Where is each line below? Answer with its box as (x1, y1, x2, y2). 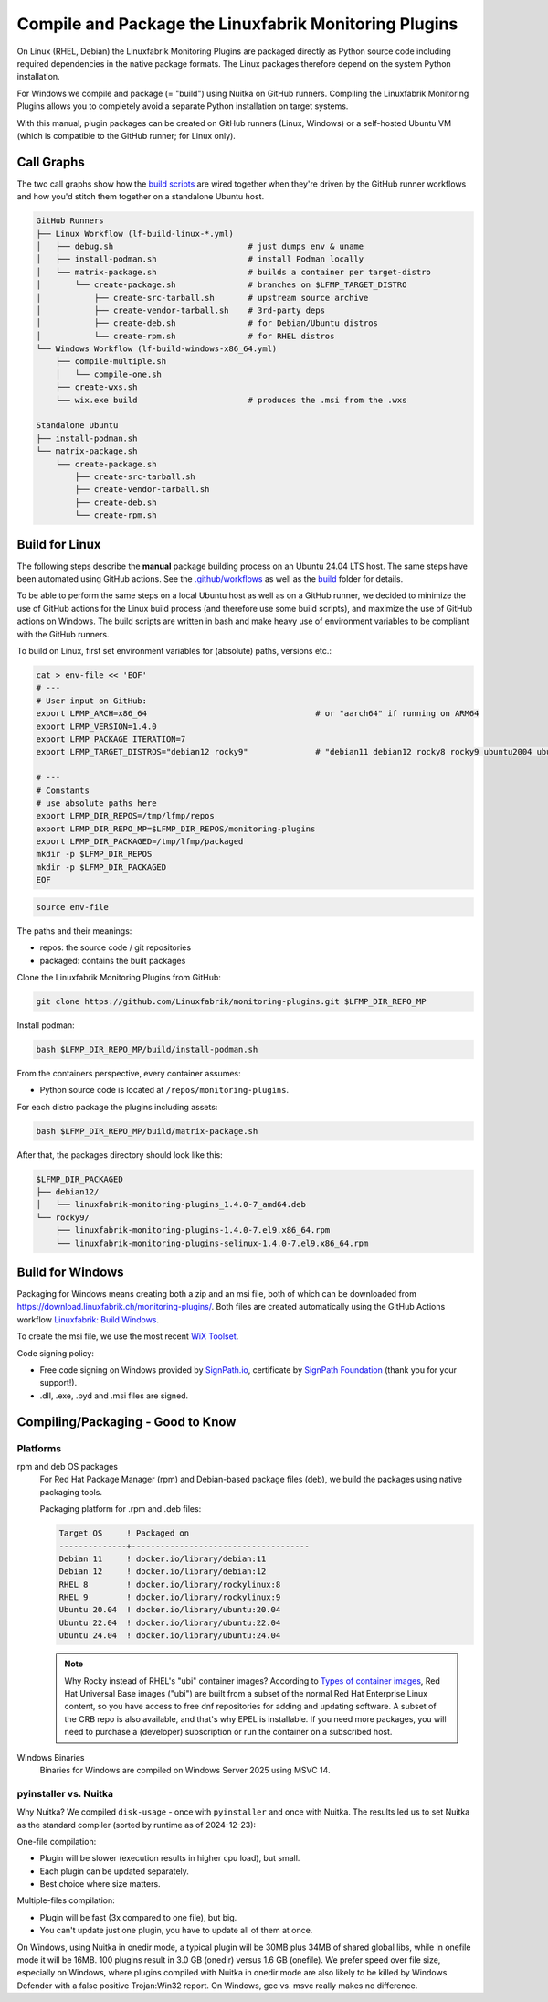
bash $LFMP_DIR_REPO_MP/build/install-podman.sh (36, 1044, 258, 1055)
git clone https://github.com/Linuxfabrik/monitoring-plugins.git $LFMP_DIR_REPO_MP (36, 996, 427, 1006)
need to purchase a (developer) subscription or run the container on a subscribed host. (64, 1727, 393, 1738)
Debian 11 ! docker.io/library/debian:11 (58, 1553, 267, 1564)
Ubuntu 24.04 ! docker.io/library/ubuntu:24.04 (58, 1631, 281, 1641)
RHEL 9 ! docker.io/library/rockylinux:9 (58, 1592, 281, 1602)
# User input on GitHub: (36, 695, 148, 706)
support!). (39, 1377, 78, 1388)
